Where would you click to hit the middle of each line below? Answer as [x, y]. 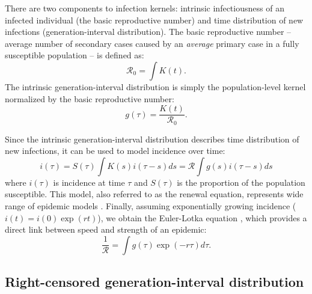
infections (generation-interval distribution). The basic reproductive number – [148, 32]
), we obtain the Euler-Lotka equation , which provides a [202, 217]
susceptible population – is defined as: [75, 55]
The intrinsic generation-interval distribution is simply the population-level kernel [155, 86]
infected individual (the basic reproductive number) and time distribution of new [154, 20]
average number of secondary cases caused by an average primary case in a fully [152, 43]
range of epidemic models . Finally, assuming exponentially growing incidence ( [151, 206]
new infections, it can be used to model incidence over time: [115, 151]
